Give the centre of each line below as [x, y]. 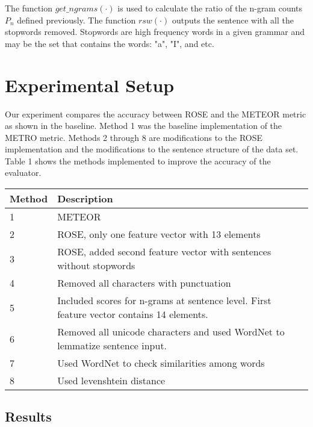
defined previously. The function [76, 20]
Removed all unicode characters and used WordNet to [171, 332]
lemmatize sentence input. [112, 346]
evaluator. [23, 173]
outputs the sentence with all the [233, 20]
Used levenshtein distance [111, 381]
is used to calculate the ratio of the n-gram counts [210, 8]
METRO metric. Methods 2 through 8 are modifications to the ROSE [134, 137]
